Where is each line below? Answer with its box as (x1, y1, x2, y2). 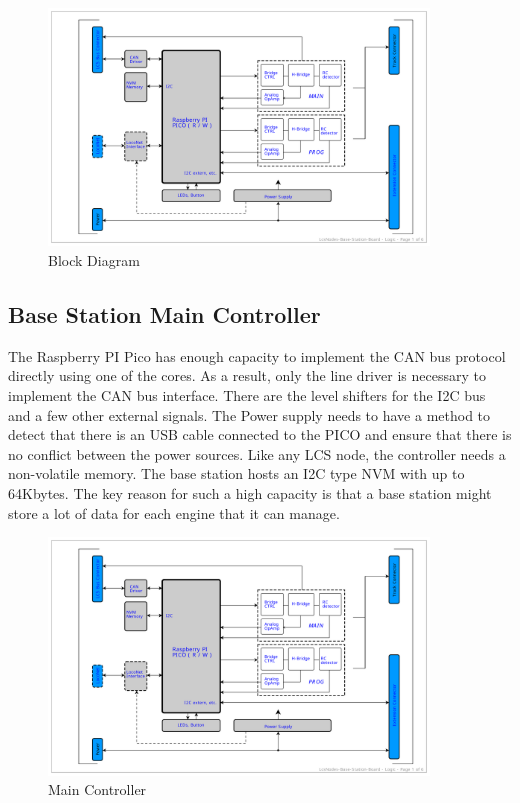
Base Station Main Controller (8, 299, 321, 330)
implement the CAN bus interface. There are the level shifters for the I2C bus (8, 385, 486, 406)
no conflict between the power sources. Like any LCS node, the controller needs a (8, 443, 506, 464)
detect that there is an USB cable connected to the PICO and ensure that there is (8, 424, 512, 445)
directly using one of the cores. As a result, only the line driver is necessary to (8, 365, 486, 386)
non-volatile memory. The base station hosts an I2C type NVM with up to (8, 463, 465, 484)
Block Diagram (48, 250, 140, 271)
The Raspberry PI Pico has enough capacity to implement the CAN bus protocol (8, 345, 506, 366)
